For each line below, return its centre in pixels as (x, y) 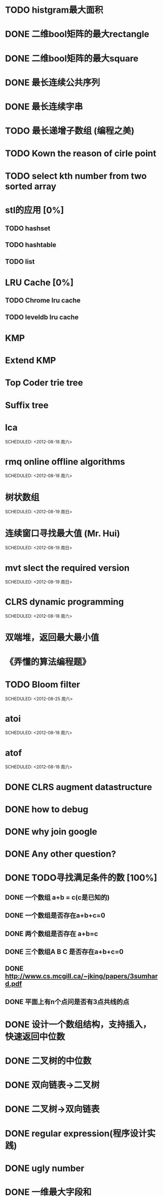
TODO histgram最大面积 (54, 10)
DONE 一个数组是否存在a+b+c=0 (55, 915)
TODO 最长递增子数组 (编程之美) (70, 131)
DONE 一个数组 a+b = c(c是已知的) (57, 897)
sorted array (31, 186)
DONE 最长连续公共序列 (52, 82)
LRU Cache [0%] (39, 283)
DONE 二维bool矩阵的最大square (72, 58)
